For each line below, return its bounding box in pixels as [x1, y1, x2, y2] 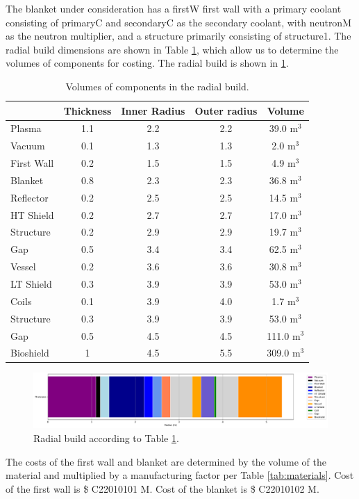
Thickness [63, 103, 112, 117]
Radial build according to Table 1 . [33, 430, 179, 445]
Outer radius [194, 103, 258, 117]
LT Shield [10, 277, 52, 291]
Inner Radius [121, 103, 185, 117]
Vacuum [10, 138, 45, 153]
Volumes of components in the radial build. [65, 79, 249, 93]
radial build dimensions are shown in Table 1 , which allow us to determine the [6, 42, 339, 56]
